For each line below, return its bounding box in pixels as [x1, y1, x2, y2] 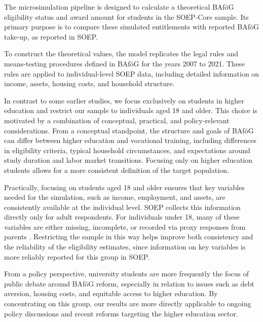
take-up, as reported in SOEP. [4, 31, 98, 42]
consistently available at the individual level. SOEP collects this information [4, 201, 241, 212]
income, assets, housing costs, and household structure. [4, 78, 175, 89]
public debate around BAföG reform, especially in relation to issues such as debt [4, 278, 254, 289]
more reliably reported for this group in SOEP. [4, 251, 149, 262]
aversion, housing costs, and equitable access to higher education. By [4, 288, 218, 299]
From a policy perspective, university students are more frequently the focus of [4, 268, 249, 279]
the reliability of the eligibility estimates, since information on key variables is [4, 241, 246, 252]
